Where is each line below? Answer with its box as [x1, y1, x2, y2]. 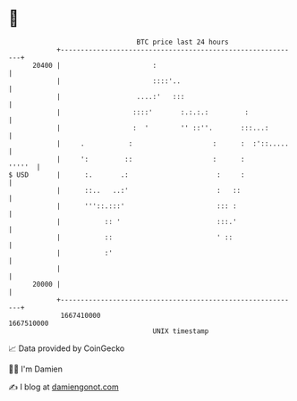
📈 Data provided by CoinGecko [8, 343, 125, 354]
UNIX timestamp [152, 326, 209, 336]
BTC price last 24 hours [136, 38, 229, 46]
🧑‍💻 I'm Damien [8, 363, 64, 374]
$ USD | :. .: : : [8, 170, 245, 180]
